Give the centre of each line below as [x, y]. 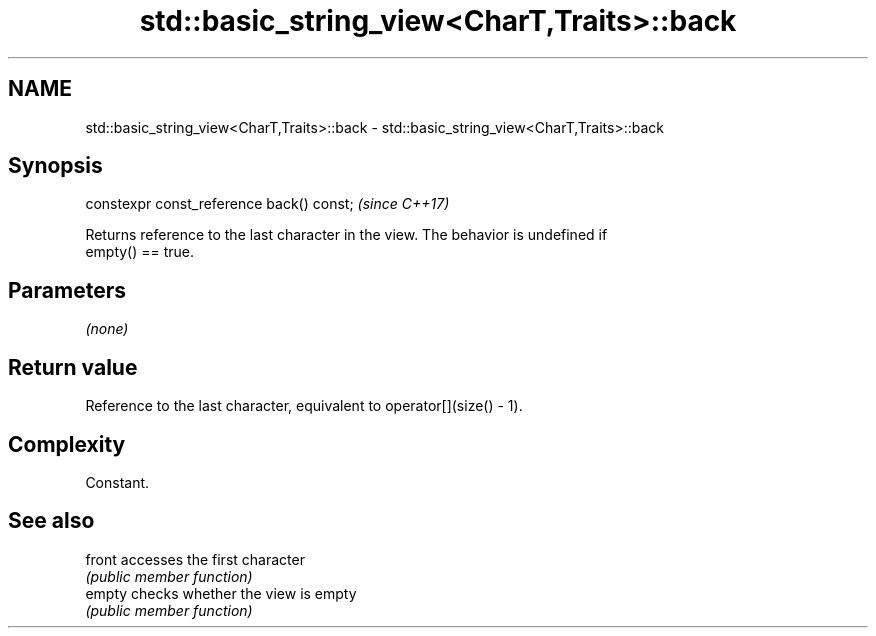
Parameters [67, 290]
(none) [107, 329]
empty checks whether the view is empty [221, 593]
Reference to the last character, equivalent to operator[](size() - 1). [304, 406]
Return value [73, 367]
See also [51, 521]
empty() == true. [140, 252]
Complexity [67, 444]
